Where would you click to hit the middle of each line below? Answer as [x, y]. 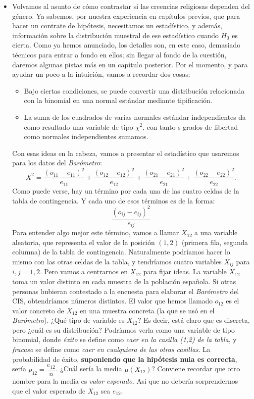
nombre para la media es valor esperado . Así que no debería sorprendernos [125, 381]
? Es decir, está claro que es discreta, [194, 320]
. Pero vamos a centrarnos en [84, 272]
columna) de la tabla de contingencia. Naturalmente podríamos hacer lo [121, 252]
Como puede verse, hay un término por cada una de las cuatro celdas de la [126, 190]
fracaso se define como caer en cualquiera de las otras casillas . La [111, 349]
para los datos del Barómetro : [57, 163]
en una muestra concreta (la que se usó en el [147, 310]
